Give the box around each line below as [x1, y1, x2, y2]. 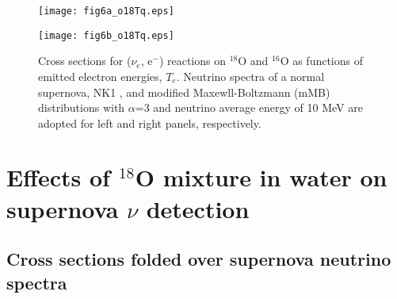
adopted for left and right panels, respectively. [38, 114, 261, 131]
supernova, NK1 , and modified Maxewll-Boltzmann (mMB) [38, 83, 330, 100]
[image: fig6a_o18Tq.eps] [38, 6, 174, 17]
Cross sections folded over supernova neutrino [6, 247, 391, 271]
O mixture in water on [135, 161, 387, 194]
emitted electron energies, [38, 67, 162, 84]
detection [146, 192, 250, 224]
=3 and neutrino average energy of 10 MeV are [135, 99, 363, 116]
